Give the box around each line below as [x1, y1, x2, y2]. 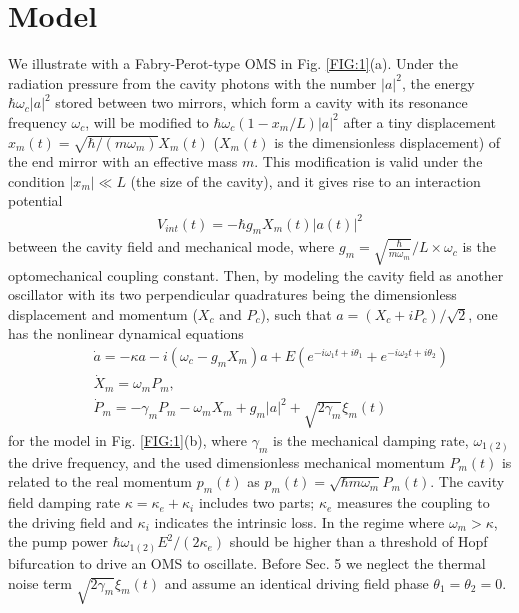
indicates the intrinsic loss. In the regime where [154, 511, 445, 532]
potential [8, 190, 63, 211]
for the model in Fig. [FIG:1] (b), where [8, 430, 247, 451]
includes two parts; [198, 492, 315, 513]
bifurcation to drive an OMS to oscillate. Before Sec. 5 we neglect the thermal [8, 552, 486, 573]
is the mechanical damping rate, [272, 430, 469, 451]
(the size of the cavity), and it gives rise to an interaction [130, 170, 481, 191]
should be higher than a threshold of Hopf [229, 531, 488, 552]
